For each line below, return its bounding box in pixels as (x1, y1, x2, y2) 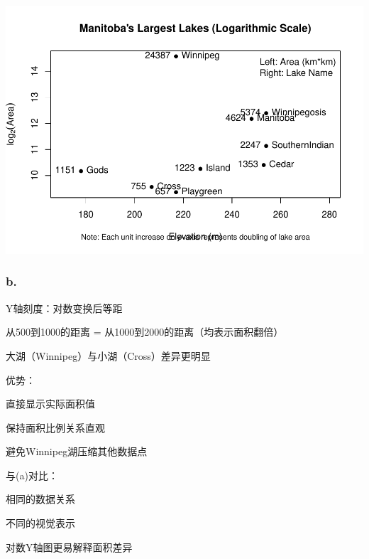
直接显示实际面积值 (6, 396, 95, 411)
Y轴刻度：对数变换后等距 (6, 300, 123, 315)
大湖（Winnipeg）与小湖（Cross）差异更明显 (6, 348, 211, 363)
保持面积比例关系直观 (6, 420, 105, 435)
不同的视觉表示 (6, 516, 75, 531)
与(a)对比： (6, 467, 58, 482)
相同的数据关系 (6, 491, 75, 506)
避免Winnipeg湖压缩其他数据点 (6, 444, 148, 459)
